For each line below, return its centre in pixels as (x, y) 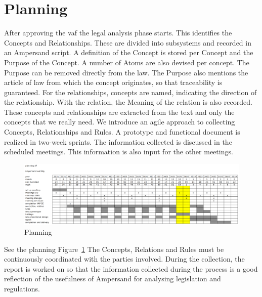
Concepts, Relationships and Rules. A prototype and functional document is (122, 132)
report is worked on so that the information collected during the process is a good (131, 268)
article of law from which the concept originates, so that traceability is (113, 82)
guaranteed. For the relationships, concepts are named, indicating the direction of (130, 92)
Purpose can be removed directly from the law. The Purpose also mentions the (126, 72)
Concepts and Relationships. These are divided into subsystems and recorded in (128, 42)
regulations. (22, 288)
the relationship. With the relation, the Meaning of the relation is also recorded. (128, 102)
